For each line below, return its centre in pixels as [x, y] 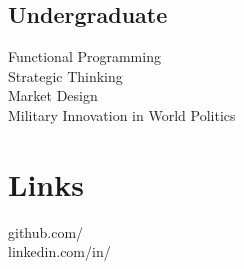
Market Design [53, 95]
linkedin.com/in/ [59, 251]
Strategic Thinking [65, 75]
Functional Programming [84, 56]
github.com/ [46, 231]
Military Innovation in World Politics [122, 114]
